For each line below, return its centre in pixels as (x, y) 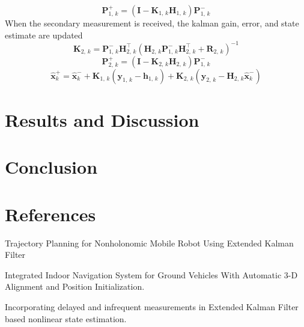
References (50, 214)
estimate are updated (44, 35)
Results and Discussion (102, 119)
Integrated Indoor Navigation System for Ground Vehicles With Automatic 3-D (151, 274)
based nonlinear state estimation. (66, 318)
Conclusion (51, 167)
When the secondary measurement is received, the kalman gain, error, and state (152, 23)
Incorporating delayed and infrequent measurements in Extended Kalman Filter (152, 306)
